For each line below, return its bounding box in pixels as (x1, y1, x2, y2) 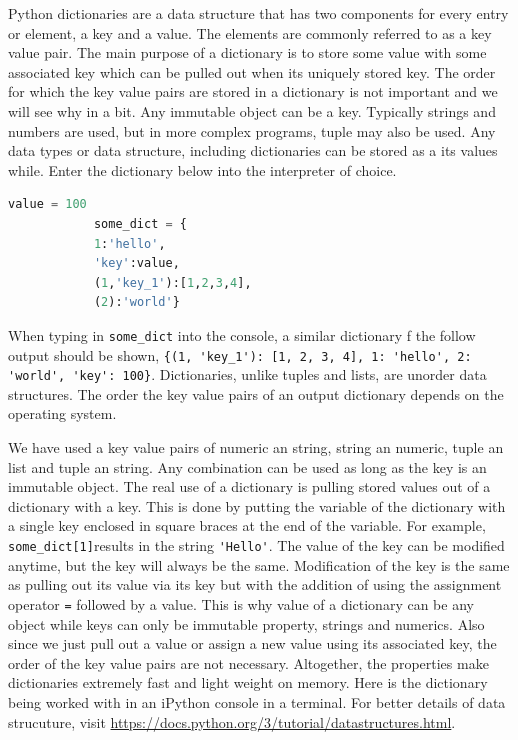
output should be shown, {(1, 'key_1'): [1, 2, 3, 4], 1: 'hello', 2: (8, 344, 472, 365)
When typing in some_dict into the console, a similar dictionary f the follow (8, 324, 476, 345)
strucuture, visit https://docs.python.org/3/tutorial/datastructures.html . (8, 711, 456, 732)
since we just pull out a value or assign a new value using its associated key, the (8, 633, 497, 654)
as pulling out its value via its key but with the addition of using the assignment (8, 574, 502, 595)
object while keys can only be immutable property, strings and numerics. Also (8, 613, 485, 634)
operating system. (8, 403, 117, 424)
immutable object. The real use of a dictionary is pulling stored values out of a (8, 476, 491, 497)
